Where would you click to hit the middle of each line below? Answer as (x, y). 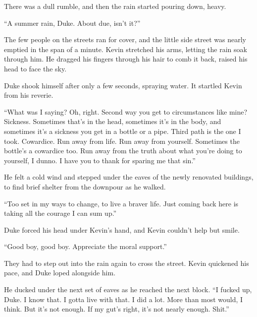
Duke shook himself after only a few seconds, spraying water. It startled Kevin (123, 85)
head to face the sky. (35, 68)
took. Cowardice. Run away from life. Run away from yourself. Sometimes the (122, 141)
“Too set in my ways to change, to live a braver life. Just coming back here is (121, 203)
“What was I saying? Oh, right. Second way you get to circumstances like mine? (126, 111)
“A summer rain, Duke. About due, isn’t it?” (72, 23)
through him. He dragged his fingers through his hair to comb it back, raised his (126, 59)
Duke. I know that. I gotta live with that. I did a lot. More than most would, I (124, 299)
